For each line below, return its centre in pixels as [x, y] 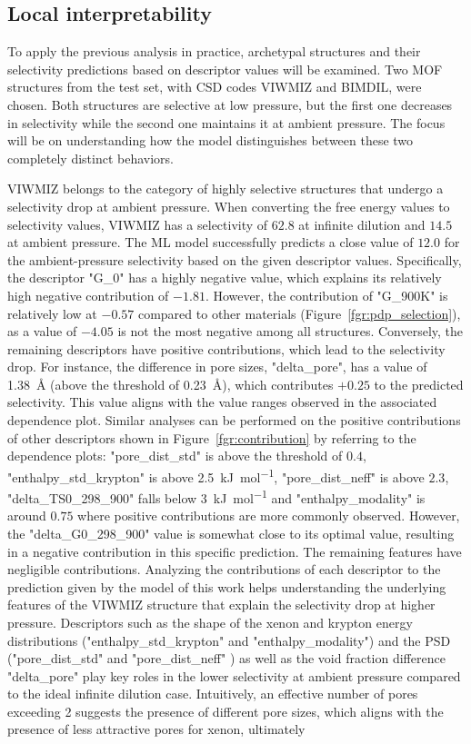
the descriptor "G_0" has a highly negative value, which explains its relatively [225, 278]
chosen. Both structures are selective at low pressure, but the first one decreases [230, 104]
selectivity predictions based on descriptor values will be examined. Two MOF [225, 69]
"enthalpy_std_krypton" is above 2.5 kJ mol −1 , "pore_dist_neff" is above [216, 475]
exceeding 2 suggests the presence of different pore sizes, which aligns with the [225, 711]
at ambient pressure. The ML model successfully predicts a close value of [210, 242]
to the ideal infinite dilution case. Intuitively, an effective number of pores [213, 694]
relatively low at [52, 313]
